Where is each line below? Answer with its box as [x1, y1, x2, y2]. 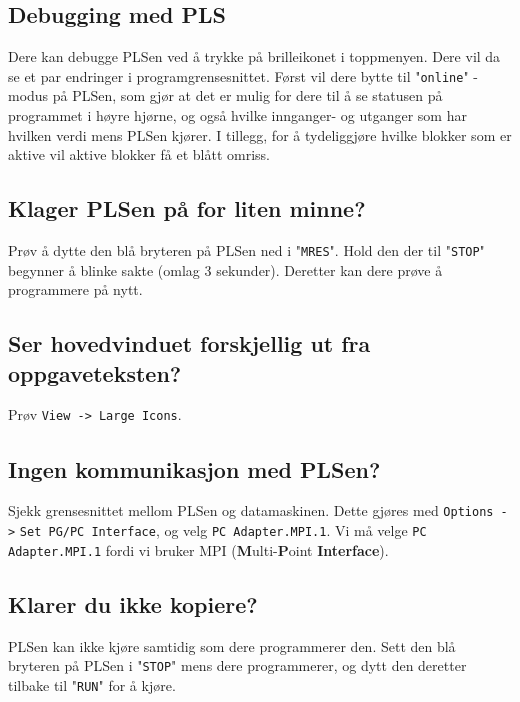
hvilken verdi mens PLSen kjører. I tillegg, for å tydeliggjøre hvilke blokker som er [8, 124, 512, 145]
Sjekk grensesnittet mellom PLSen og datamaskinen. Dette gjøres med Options [8, 500, 494, 521]
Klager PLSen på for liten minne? [8, 193, 366, 224]
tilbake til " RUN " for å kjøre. [8, 674, 176, 695]
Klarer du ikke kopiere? [8, 588, 258, 619]
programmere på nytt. [8, 279, 143, 300]
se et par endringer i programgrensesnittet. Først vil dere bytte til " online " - [8, 65, 478, 86]
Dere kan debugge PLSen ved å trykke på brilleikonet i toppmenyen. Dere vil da [8, 46, 501, 67]
